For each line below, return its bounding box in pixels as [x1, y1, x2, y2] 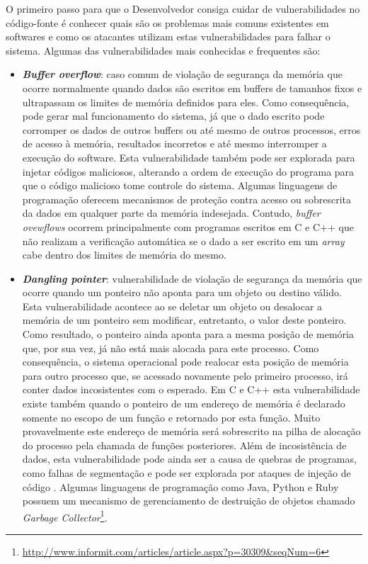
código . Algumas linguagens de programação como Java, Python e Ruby [22, 479, 339, 494]
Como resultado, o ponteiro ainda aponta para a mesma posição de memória [22, 327, 354, 342]
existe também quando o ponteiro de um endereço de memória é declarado [22, 396, 345, 411]
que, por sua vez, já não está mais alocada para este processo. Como [22, 340, 319, 355]
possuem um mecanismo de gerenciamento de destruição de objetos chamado [22, 493, 355, 508]
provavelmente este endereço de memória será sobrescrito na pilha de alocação [22, 424, 361, 439]
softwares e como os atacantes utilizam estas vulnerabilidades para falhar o [6, 29, 330, 44]
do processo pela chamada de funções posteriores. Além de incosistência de [22, 437, 347, 452]
